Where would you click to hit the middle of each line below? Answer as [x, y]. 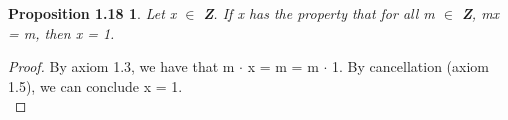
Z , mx [480, 13]
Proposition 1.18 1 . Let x [92, 13]
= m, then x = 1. [61, 32]
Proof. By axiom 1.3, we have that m [121, 66]
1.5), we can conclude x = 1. [95, 85]
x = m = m [283, 66]
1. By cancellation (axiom [410, 66]
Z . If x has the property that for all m [319, 13]
